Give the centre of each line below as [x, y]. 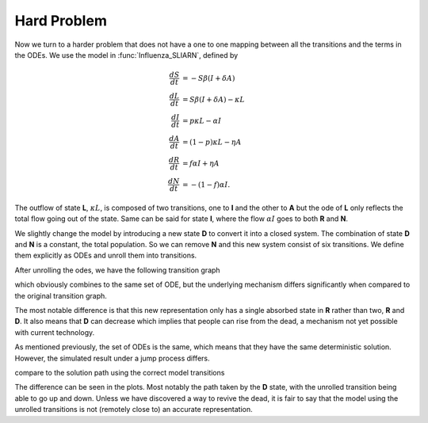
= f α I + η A [201, 163]
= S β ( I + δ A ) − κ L [214, 99]
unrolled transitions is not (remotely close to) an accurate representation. [134, 410]
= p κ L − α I [202, 120]
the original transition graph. [61, 295]
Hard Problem [61, 21]
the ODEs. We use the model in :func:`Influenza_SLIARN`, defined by [126, 55]
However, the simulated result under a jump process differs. [112, 358]
